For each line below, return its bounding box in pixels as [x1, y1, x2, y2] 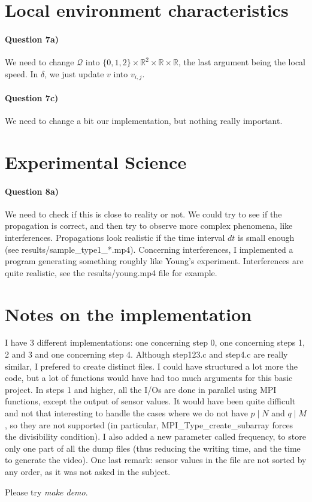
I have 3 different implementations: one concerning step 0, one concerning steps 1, [5, 336, 305, 349]
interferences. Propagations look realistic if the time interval [5, 231, 225, 243]
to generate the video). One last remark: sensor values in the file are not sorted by [5, 453, 307, 466]
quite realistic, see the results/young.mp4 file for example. [5, 266, 217, 279]
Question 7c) [5, 91, 59, 104]
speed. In [5, 67, 38, 80]
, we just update [44, 67, 104, 80]
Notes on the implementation [5, 301, 252, 326]
